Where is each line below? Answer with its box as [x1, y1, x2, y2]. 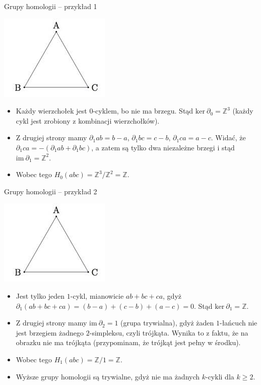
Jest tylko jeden [16, 290, 65, 301]
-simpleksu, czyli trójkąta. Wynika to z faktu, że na [89, 327, 248, 338]
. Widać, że [211, 132, 246, 143]
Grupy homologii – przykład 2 [4, 186, 97, 196]
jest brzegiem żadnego [16, 327, 84, 338]
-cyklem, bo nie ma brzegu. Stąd [93, 105, 193, 116]
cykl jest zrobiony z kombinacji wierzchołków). [16, 115, 160, 126]
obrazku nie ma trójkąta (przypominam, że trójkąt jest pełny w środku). [16, 337, 241, 348]
